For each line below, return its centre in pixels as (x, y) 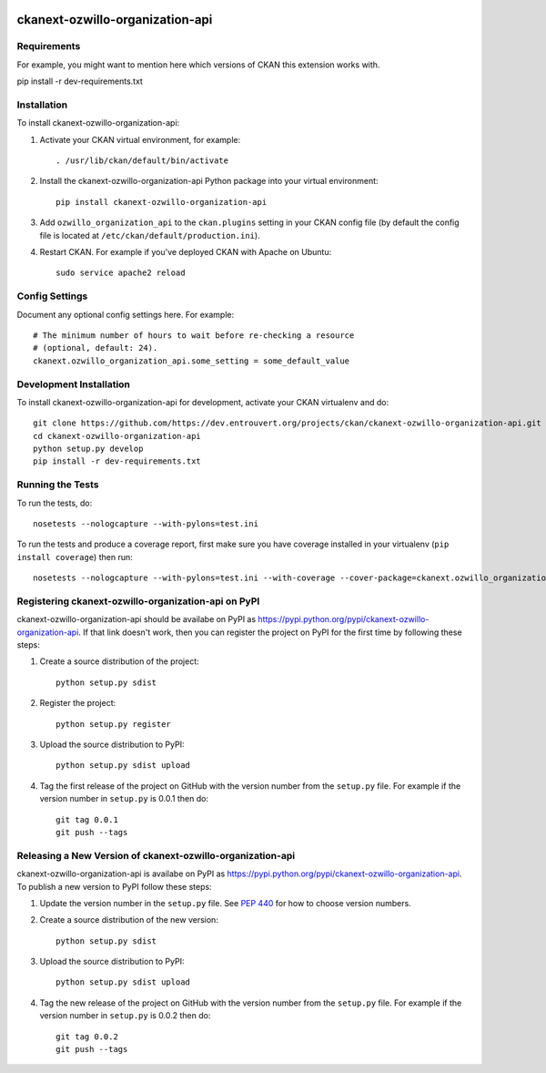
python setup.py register (114, 724)
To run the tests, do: (55, 503)
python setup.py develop (88, 449)
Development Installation (74, 384)
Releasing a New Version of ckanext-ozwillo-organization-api (156, 855)
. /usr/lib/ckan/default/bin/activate (142, 161)
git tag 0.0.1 (87, 819)
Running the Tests (58, 485)
